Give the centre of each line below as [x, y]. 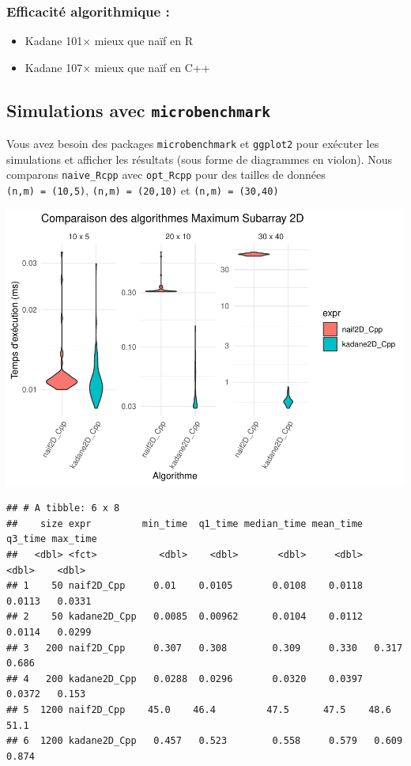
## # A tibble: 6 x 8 [63, 508]
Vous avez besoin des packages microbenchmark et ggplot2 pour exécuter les [193, 144]
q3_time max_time [52, 539]
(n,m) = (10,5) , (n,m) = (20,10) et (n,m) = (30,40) [143, 190]
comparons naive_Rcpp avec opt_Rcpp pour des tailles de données [166, 174]
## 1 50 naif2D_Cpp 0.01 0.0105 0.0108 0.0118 [185, 586]
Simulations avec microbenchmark [138, 110]
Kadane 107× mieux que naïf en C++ [117, 67]
